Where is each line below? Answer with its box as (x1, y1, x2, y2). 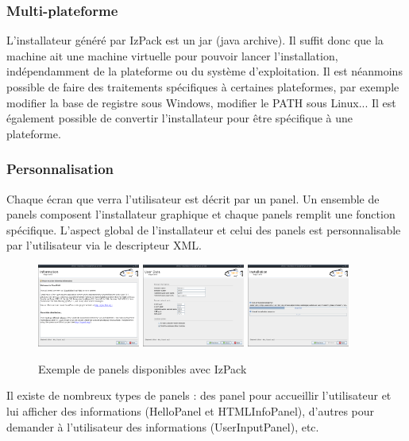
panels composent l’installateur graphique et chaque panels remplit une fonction (6, 206, 395, 222)
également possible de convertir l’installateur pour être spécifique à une (6, 110, 353, 126)
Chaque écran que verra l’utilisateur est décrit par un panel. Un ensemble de (6, 190, 380, 207)
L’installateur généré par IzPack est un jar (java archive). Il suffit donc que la (6, 32, 384, 48)
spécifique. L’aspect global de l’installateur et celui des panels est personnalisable (6, 221, 401, 238)
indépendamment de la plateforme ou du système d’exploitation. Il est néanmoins (6, 63, 403, 79)
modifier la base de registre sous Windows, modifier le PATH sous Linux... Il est (6, 94, 396, 110)
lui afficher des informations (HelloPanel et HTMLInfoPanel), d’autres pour (6, 403, 375, 420)
